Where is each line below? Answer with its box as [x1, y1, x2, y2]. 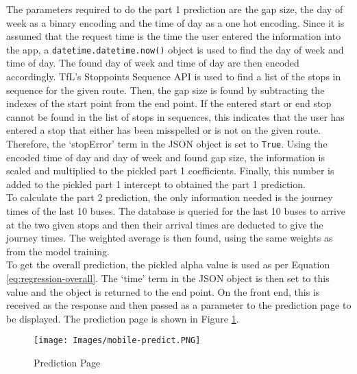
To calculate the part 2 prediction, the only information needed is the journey [6, 190, 333, 204]
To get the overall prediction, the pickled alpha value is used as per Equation [6, 257, 330, 272]
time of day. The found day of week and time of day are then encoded [6, 56, 299, 70]
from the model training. [6, 244, 110, 258]
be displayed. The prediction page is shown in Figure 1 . [6, 311, 239, 325]
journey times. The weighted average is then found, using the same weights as [6, 231, 333, 245]
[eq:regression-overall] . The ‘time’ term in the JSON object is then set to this [6, 271, 330, 285]
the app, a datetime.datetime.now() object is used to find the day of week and [6, 42, 344, 56]
